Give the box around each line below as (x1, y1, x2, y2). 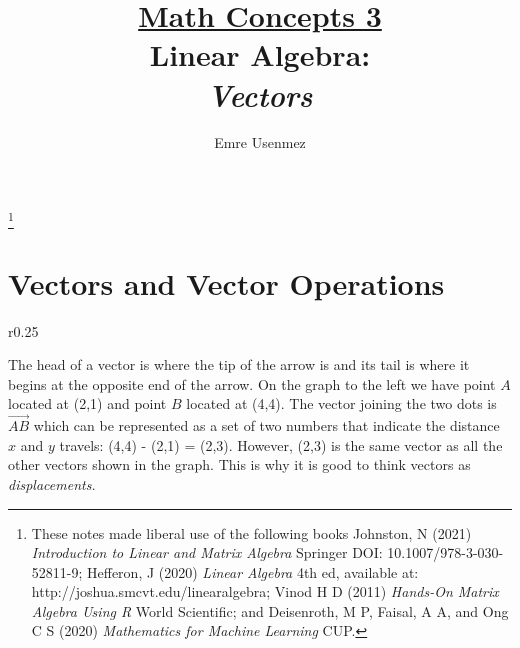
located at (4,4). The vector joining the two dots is (186, 393, 497, 414)
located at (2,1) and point (8, 393, 167, 414)
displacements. (8, 473, 96, 494)
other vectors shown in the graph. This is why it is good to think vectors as (8, 454, 471, 475)
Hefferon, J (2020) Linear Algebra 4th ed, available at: (87, 561, 419, 582)
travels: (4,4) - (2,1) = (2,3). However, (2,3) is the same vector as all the (59, 434, 503, 455)
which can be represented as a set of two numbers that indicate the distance (33, 415, 500, 436)
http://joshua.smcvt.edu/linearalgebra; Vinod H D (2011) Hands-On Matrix (31, 581, 499, 602)
